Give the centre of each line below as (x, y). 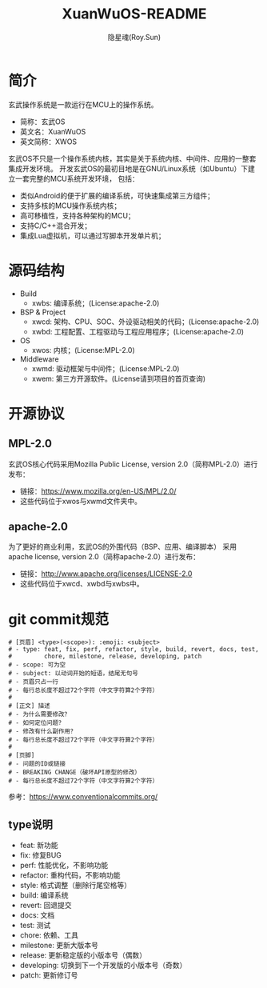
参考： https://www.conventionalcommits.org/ (83, 797)
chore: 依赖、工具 (49, 935)
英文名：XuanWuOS (53, 131)
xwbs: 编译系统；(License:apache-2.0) (96, 303)
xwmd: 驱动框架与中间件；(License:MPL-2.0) (106, 368)
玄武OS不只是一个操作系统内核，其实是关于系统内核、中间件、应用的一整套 (132, 158)
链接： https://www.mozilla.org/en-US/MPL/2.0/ (98, 491)
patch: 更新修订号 (49, 975)
